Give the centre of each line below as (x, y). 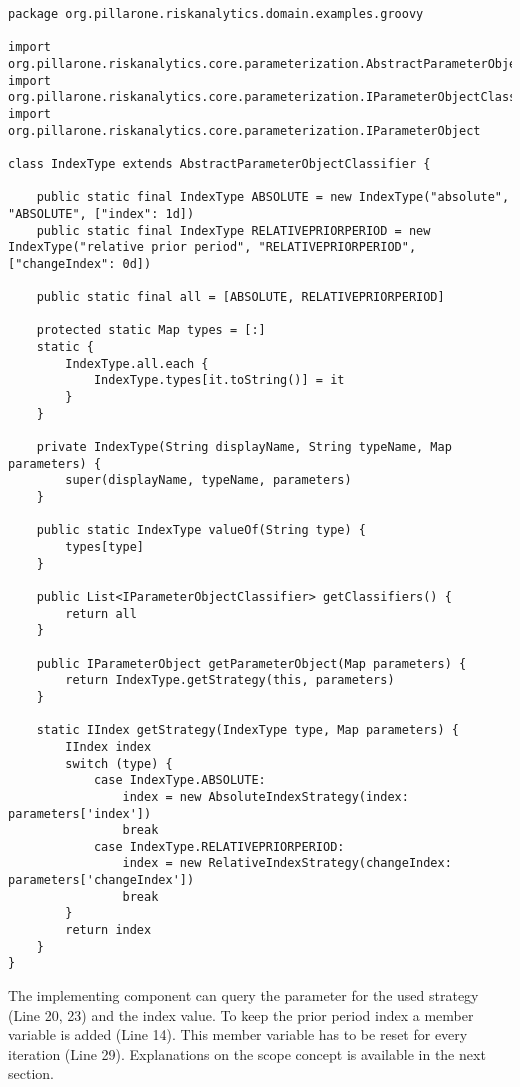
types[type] (105, 547)
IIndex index (108, 746)
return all (101, 613)
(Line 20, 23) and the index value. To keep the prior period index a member (241, 1014)
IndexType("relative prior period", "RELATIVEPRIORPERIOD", (212, 247)
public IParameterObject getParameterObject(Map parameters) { (251, 663)
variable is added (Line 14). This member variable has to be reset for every (238, 1034)
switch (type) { (119, 763)
